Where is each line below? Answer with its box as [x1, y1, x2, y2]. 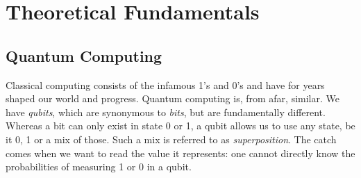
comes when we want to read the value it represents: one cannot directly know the [6, 145, 355, 160]
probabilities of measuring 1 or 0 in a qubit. [6, 159, 192, 174]
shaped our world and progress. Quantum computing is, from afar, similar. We [6, 91, 339, 106]
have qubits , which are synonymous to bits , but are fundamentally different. [6, 104, 326, 119]
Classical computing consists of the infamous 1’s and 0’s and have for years [6, 77, 325, 92]
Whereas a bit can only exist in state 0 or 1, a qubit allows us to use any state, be [6, 118, 355, 133]
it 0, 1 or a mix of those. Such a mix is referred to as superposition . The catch [6, 131, 337, 146]
